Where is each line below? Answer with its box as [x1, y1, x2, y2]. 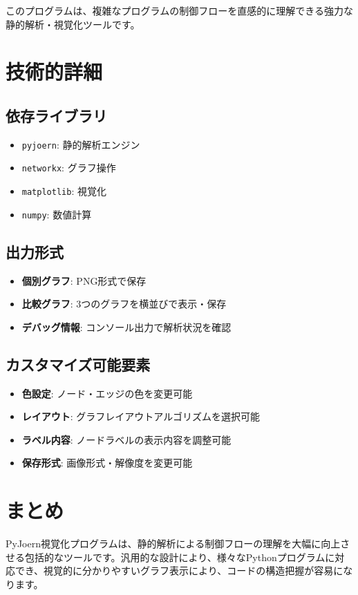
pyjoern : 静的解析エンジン [21, 137, 140, 151]
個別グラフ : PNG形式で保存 [21, 273, 147, 287]
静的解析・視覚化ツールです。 [6, 17, 140, 31]
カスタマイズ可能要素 [6, 353, 151, 375]
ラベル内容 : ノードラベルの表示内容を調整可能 [21, 432, 232, 446]
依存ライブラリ [6, 104, 107, 126]
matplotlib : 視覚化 [21, 184, 106, 198]
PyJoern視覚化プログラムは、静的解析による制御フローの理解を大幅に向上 [6, 536, 341, 551]
